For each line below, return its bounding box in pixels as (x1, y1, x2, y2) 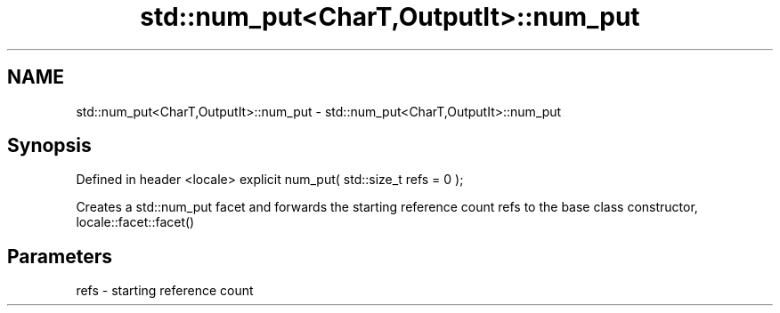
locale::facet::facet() (76, 214, 195, 230)
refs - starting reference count (76, 283, 254, 299)
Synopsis (7, 134, 92, 157)
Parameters (7, 245, 112, 268)
